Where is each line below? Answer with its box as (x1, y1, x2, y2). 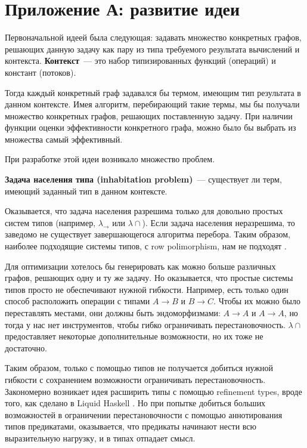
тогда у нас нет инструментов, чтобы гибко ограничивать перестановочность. (5, 318, 286, 330)
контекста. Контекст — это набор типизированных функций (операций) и (5, 54, 276, 67)
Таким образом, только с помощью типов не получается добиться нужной (5, 362, 273, 374)
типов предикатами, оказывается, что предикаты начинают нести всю (5, 420, 257, 432)
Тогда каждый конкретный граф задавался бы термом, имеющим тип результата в (5, 86, 301, 98)
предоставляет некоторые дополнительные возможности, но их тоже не (5, 330, 263, 342)
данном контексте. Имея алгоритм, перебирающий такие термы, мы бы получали (5, 98, 300, 110)
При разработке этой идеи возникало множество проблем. (5, 153, 215, 165)
